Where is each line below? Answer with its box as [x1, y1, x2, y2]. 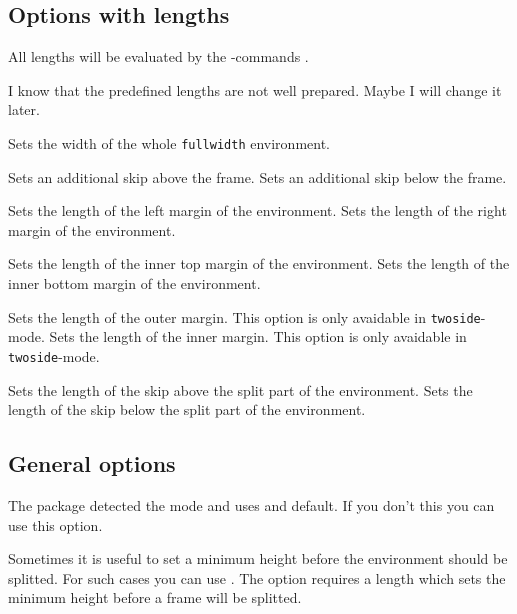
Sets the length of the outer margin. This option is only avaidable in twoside [8, 306, 481, 327]
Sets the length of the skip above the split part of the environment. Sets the [8, 379, 473, 400]
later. [8, 99, 40, 120]
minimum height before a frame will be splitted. [8, 587, 302, 608]
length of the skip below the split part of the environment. [8, 399, 366, 420]
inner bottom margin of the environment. [8, 273, 261, 294]
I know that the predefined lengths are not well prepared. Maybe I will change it [8, 79, 502, 100]
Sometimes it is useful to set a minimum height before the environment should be [8, 548, 508, 569]
